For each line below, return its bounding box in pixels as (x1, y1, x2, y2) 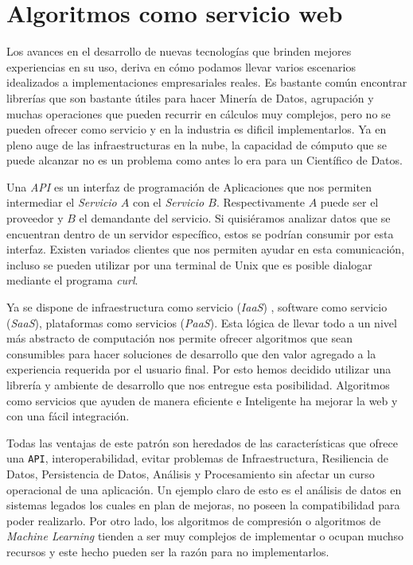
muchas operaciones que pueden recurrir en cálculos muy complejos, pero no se (6, 105, 391, 122)
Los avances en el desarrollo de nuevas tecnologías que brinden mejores (6, 43, 352, 60)
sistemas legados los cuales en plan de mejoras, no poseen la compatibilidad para (6, 497, 400, 513)
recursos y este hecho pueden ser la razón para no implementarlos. (6, 544, 329, 559)
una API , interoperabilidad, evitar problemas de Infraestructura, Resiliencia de (6, 450, 388, 466)
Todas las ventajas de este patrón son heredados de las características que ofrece (6, 434, 398, 451)
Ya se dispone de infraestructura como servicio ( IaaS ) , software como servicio (6, 299, 388, 315)
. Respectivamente (216, 194, 305, 211)
